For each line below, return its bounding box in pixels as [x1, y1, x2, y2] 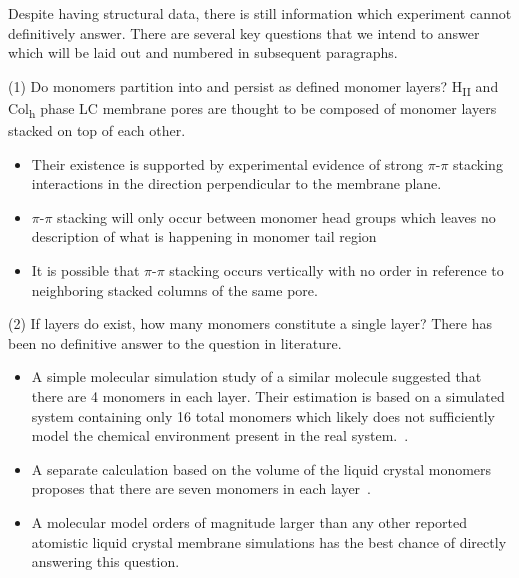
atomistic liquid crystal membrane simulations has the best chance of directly [31, 531, 507, 552]
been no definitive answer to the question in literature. [8, 332, 342, 353]
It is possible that [31, 260, 140, 280]
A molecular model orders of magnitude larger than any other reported [31, 511, 467, 532]
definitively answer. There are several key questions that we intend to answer [8, 22, 480, 43]
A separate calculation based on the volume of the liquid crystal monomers [31, 458, 492, 479]
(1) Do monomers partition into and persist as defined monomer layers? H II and [8, 75, 499, 99]
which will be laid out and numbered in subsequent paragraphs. [8, 42, 398, 63]
